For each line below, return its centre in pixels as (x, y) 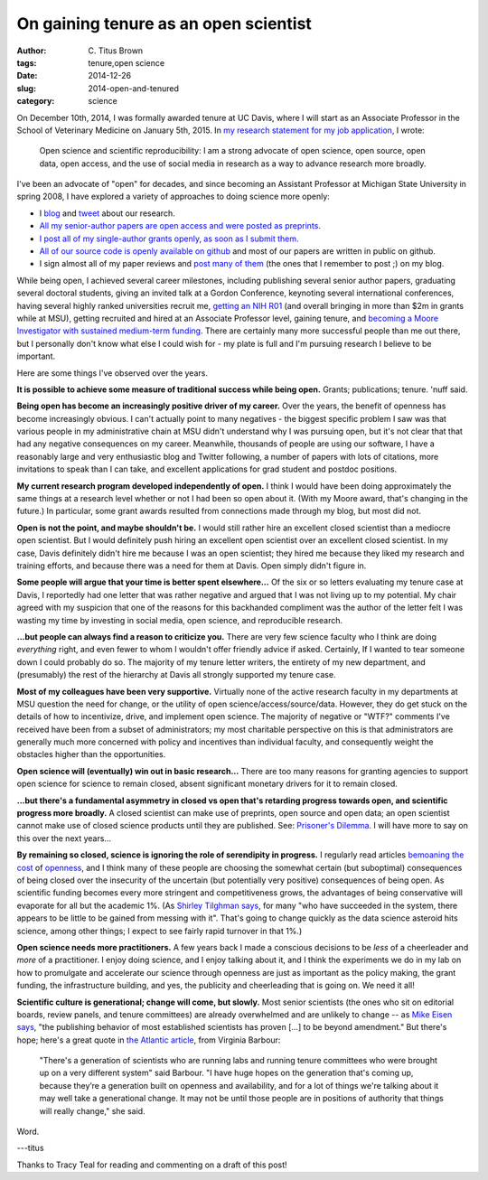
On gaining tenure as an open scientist (164, 23)
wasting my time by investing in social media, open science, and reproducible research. (180, 620)
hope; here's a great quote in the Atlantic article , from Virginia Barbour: (149, 1040)
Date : (27, 76)
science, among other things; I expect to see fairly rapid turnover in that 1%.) (160, 931)
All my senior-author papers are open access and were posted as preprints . (180, 226)
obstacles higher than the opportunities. (91, 754)
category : (36, 101)
